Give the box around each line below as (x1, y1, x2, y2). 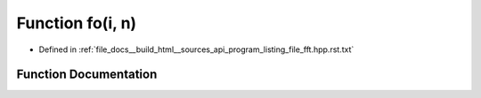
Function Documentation (16, 67, 158, 82)
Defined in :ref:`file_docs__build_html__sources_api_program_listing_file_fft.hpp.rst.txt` (38, 44, 355, 55)
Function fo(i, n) (16, 13, 137, 33)
